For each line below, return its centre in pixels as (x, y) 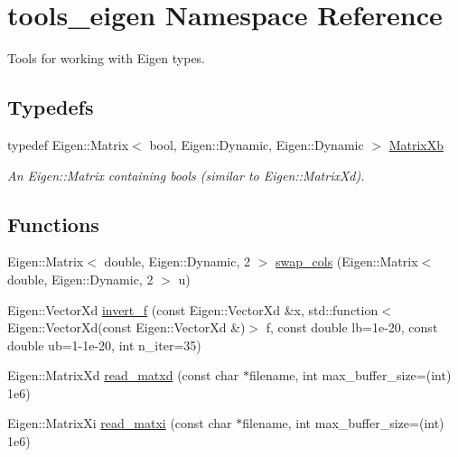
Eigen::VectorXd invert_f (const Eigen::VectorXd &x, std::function (193, 309)
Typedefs (51, 107)
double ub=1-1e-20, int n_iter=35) (104, 345)
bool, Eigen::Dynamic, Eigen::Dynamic (257, 144)
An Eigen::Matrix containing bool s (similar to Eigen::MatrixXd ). (186, 175)
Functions (53, 224)
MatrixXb (416, 144)
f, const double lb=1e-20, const (352, 327)
